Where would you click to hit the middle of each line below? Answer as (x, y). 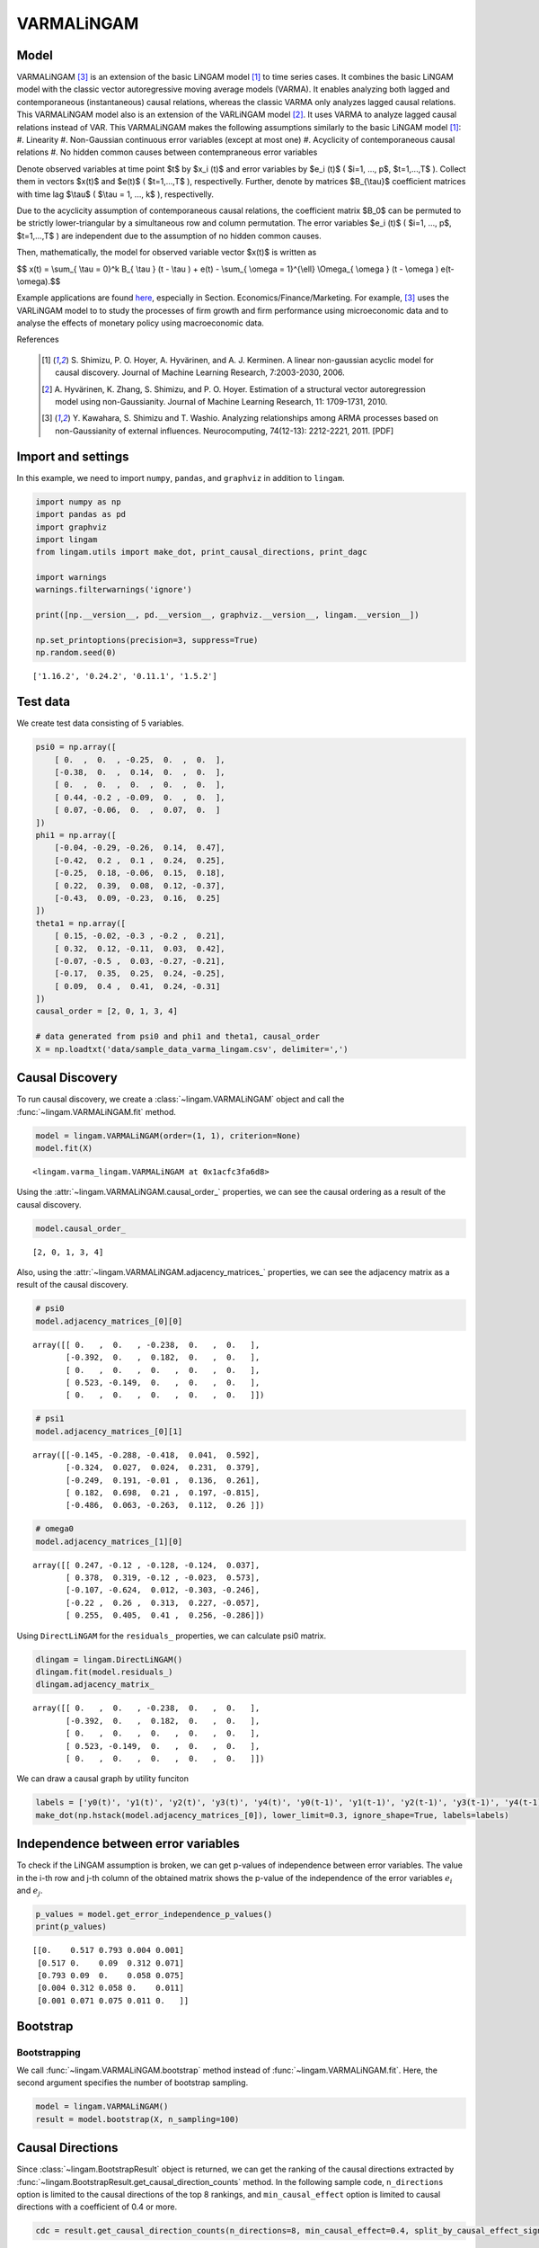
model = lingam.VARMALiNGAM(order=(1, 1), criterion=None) (168, 1136)
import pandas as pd (80, 514)
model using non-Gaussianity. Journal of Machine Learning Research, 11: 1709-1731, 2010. (221, 402)
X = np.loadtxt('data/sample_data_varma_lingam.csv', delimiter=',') (192, 1049)
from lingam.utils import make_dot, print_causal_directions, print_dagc (201, 552)
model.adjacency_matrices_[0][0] (109, 1321)
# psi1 (50, 1419)
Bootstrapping (49, 2052)
